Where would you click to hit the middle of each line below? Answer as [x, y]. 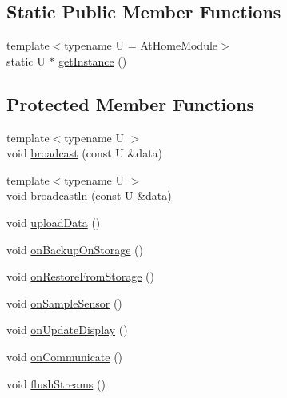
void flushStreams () [56, 383]
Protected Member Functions [131, 103]
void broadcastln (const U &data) [89, 195]
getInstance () [93, 60]
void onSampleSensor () [64, 302]
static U [26, 60]
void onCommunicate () [65, 356]
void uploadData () [54, 222]
